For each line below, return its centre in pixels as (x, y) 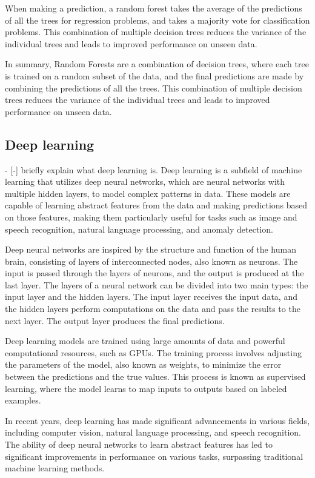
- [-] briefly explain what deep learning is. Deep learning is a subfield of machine (154, 169)
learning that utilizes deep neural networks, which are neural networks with (145, 181)
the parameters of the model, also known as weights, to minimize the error (143, 364)
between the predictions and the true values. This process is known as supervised (155, 377)
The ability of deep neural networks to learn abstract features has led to (139, 444)
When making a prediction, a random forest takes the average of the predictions (154, 8)
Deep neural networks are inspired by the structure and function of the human (151, 249)
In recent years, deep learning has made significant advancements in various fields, (157, 420)
